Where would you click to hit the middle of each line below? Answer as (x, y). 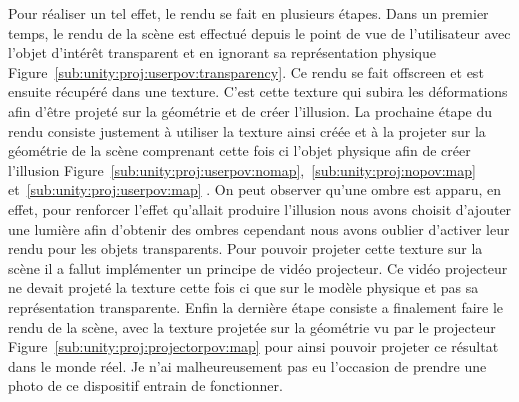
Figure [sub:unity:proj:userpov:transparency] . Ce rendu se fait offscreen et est (246, 71)
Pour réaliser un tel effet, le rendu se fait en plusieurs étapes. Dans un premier (248, 13)
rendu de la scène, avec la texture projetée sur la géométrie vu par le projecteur (252, 326)
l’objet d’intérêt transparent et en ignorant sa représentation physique (222, 52)
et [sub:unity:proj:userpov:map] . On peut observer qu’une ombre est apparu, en (254, 189)
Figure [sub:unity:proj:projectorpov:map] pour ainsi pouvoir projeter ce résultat (253, 346)
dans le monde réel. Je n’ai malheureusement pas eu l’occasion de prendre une (247, 365)
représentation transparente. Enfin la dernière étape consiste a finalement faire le (256, 306)
